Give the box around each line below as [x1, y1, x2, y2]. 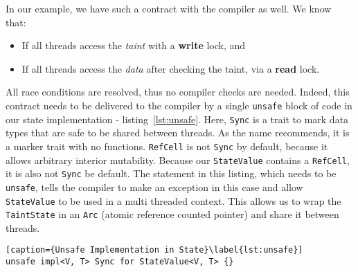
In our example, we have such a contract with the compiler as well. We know [6, 1, 332, 15]
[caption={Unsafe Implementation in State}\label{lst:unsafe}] [6, 245, 303, 255]
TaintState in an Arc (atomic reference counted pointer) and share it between [6, 207, 339, 221]
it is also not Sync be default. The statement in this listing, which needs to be [6, 166, 337, 181]
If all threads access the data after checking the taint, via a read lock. [21, 61, 320, 75]
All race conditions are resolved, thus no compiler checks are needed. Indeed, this [6, 84, 350, 99]
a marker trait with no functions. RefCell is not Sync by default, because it [6, 138, 328, 153]
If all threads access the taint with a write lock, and [21, 38, 246, 53]
